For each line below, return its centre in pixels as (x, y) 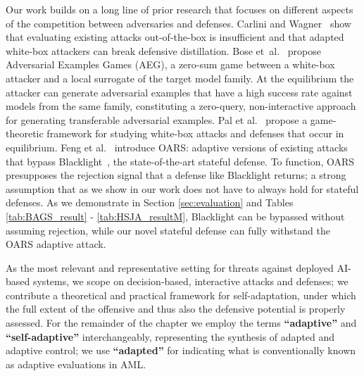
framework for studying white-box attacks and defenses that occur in (195, 133)
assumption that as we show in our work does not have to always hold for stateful (182, 188)
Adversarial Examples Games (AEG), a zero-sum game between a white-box (170, 64)
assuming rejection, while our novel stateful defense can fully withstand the (168, 230)
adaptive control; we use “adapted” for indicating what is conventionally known (181, 350)
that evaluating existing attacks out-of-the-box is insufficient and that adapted (175, 37)
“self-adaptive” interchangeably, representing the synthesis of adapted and (170, 336)
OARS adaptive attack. (56, 244)
